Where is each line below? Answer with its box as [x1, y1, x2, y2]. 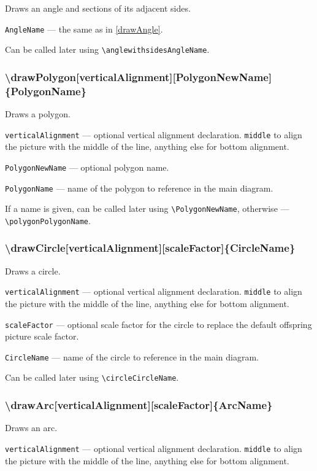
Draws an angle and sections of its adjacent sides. [5, 2, 191, 14]
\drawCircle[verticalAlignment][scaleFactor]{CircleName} [5, 240, 296, 255]
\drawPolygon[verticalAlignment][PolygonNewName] [5, 69, 272, 84]
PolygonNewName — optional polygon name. [5, 160, 169, 173]
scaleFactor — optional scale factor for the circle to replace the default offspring [5, 317, 312, 330]
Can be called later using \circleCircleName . [5, 371, 179, 384]
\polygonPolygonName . [5, 214, 91, 227]
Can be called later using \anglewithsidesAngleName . [5, 43, 210, 56]
